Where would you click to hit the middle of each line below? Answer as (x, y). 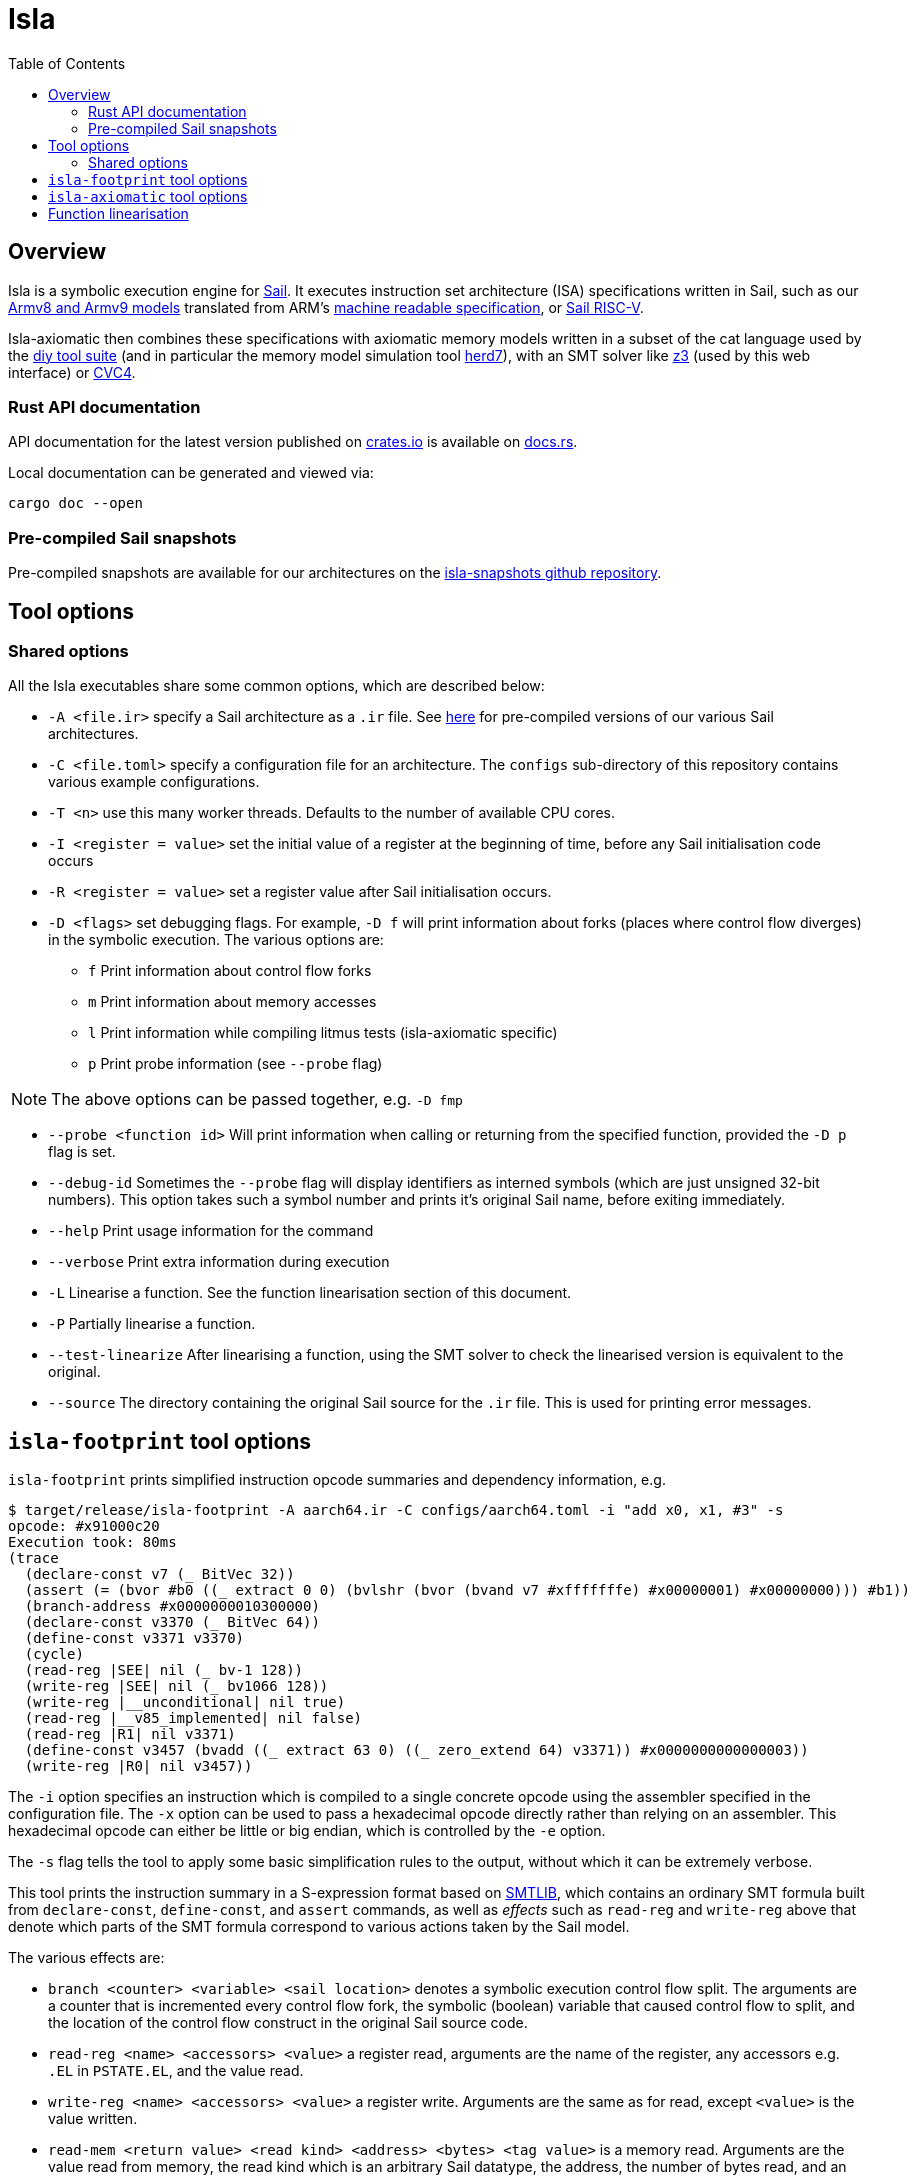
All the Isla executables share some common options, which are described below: (276, 686)
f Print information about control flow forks (230, 971)
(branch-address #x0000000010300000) (172, 1606)
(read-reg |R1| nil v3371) (130, 1734)
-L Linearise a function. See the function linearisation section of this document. (310, 1293)
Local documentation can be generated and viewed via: (191, 473)
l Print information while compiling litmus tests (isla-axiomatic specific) (323, 1033)
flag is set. (82, 1152)
